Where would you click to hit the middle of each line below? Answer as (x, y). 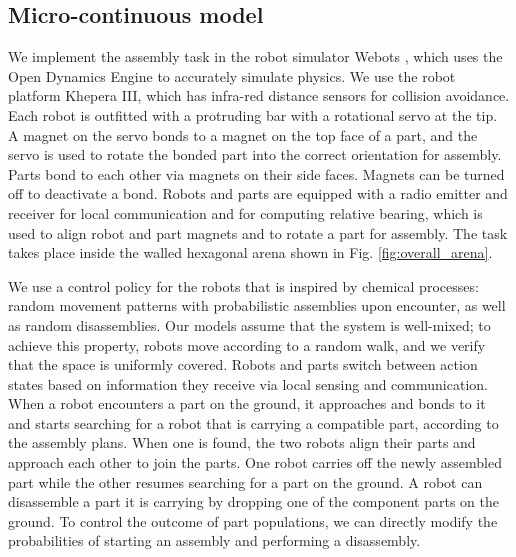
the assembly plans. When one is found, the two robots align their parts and (242, 442)
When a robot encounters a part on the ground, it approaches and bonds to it (247, 403)
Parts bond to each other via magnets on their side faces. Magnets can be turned (256, 173)
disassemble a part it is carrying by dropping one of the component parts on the (253, 501)
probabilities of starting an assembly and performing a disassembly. (214, 540)
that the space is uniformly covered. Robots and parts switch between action (243, 364)
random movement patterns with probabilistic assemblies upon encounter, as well (257, 305)
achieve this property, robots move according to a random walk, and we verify (247, 344)
